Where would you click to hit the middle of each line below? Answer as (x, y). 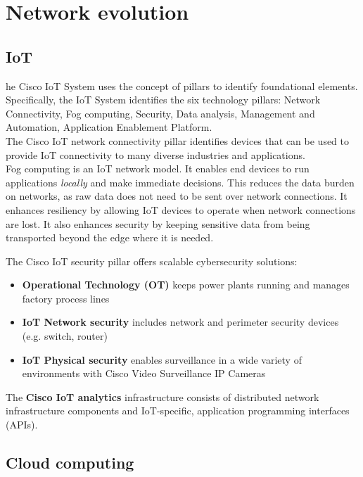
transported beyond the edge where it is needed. (110, 237)
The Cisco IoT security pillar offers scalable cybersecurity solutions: (152, 261)
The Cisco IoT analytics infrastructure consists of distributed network (163, 396)
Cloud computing (70, 463)
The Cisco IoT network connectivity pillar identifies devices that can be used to (178, 140)
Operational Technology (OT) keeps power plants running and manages (186, 285)
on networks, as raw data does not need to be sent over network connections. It (177, 196)
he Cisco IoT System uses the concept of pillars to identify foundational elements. (182, 85)
